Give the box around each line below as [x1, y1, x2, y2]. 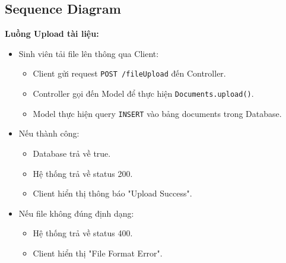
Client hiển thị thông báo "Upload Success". [33, 187, 192, 199]
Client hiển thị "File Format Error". [33, 246, 163, 259]
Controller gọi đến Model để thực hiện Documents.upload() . [33, 87, 254, 100]
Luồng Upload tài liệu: [5, 27, 99, 40]
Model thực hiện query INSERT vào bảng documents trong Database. [33, 107, 282, 119]
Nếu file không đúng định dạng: [18, 207, 134, 219]
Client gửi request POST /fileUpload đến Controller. [33, 67, 226, 80]
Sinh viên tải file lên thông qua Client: [18, 47, 159, 59]
